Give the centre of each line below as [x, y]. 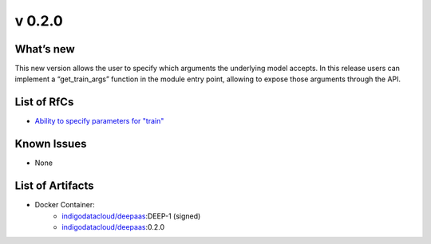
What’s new [45, 49]
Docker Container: [65, 205]
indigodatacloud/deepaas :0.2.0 [113, 226]
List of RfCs [44, 102]
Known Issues [51, 144]
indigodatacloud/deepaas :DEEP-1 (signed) [131, 216]
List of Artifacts [55, 186]
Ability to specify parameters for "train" [99, 121]
